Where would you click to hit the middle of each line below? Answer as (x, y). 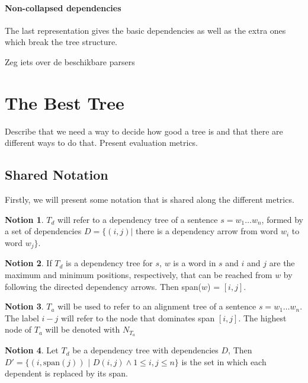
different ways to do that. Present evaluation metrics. (102, 143)
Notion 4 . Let (32, 350)
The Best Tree (65, 102)
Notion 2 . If (28, 263)
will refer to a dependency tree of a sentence (138, 219)
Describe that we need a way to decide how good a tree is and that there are (144, 131)
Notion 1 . (24, 219)
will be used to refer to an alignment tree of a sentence (157, 306)
